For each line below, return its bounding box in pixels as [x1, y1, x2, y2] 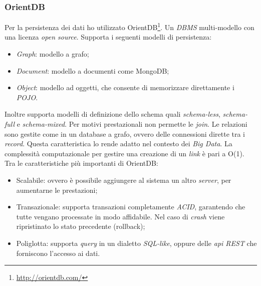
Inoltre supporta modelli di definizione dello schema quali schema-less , [5, 109, 220, 119]
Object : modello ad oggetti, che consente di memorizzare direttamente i [16, 82, 234, 93]
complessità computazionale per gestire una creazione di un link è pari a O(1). [5, 148, 244, 158]
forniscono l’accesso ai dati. [16, 247, 100, 258]
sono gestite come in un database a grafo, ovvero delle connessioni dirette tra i [5, 128, 245, 139]
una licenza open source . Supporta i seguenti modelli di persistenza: [5, 32, 212, 42]
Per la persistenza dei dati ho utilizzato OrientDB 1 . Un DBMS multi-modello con [5, 21, 254, 32]
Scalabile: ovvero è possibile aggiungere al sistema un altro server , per [16, 175, 231, 185]
